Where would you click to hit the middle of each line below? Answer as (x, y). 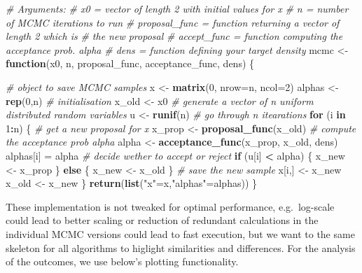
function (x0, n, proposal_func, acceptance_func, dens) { (130, 63)
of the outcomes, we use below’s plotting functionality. (122, 261)
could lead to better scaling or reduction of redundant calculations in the (162, 220)
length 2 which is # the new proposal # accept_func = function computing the (174, 36)
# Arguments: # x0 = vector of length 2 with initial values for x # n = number (177, 8)
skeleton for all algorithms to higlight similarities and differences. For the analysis (181, 247)
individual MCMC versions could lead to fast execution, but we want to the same (180, 233)
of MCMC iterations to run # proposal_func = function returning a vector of (173, 22)
